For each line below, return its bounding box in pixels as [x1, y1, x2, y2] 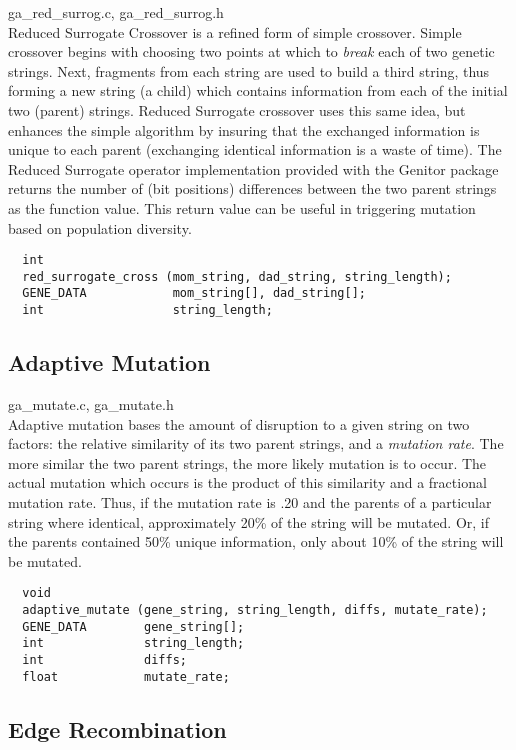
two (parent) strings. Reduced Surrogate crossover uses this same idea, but [8, 99, 466, 120]
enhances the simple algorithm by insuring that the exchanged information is [8, 119, 480, 140]
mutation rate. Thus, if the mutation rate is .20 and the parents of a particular [8, 491, 492, 512]
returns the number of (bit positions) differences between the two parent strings [8, 178, 497, 199]
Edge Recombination [8, 713, 227, 744]
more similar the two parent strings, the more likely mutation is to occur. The [8, 452, 487, 473]
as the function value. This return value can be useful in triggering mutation [8, 197, 476, 218]
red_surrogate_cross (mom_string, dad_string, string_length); [22, 269, 452, 284]
